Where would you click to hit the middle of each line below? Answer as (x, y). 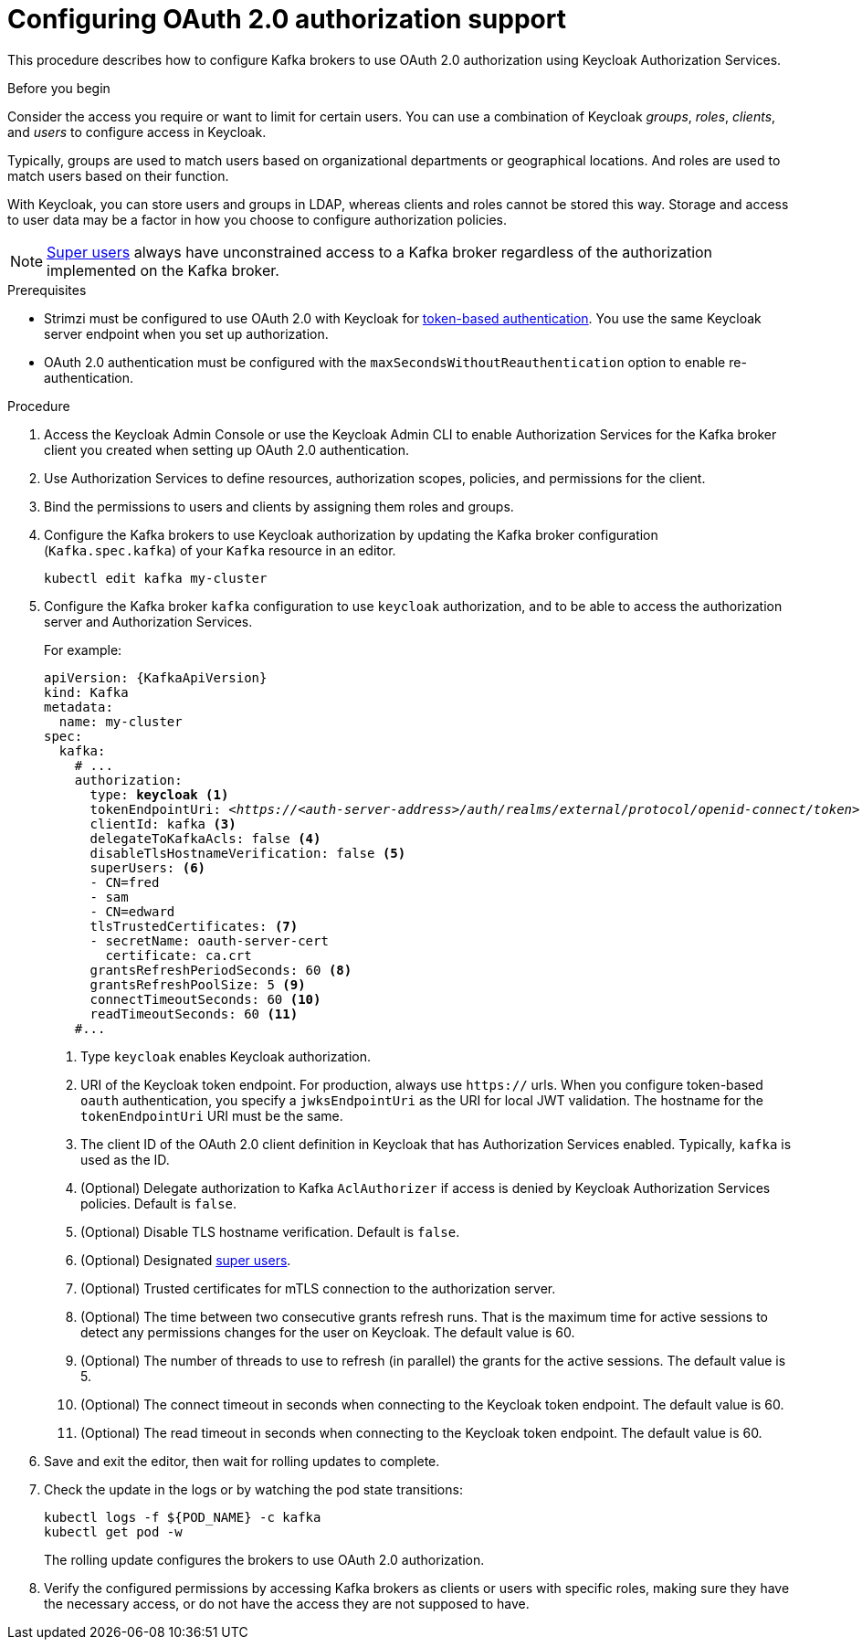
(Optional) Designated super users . (186, 1260)
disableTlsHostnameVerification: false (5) (248, 853)
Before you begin (59, 88)
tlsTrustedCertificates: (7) (194, 926)
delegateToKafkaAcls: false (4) (205, 838)
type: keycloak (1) (159, 794)
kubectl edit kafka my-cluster (156, 578)
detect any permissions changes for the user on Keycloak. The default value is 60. (328, 1332)
